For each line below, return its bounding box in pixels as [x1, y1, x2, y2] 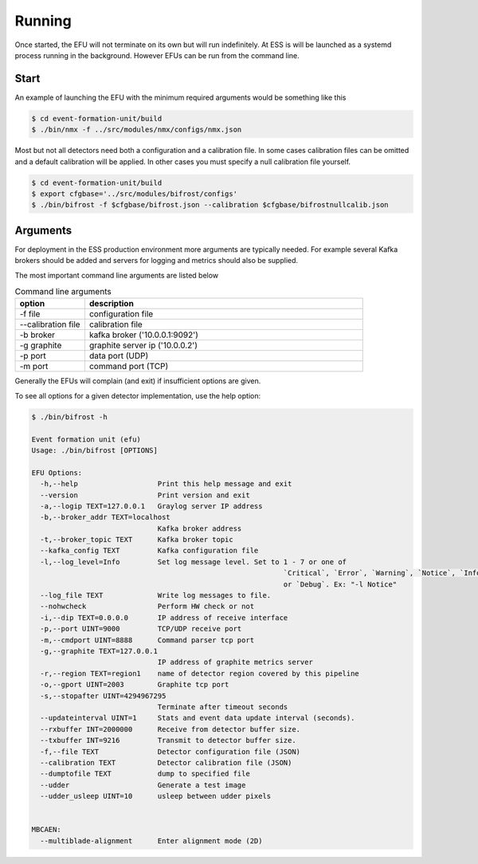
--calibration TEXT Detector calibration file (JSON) [40, 758, 292, 767]
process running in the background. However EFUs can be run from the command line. [14, 50, 300, 60]
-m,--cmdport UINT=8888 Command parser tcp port [40, 635, 255, 645]
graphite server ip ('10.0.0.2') [88, 340, 198, 351]
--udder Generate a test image [40, 780, 246, 789]
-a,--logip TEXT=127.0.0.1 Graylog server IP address [40, 501, 263, 510]
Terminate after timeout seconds [157, 702, 288, 711]
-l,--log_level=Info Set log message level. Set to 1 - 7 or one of [40, 557, 347, 566]
